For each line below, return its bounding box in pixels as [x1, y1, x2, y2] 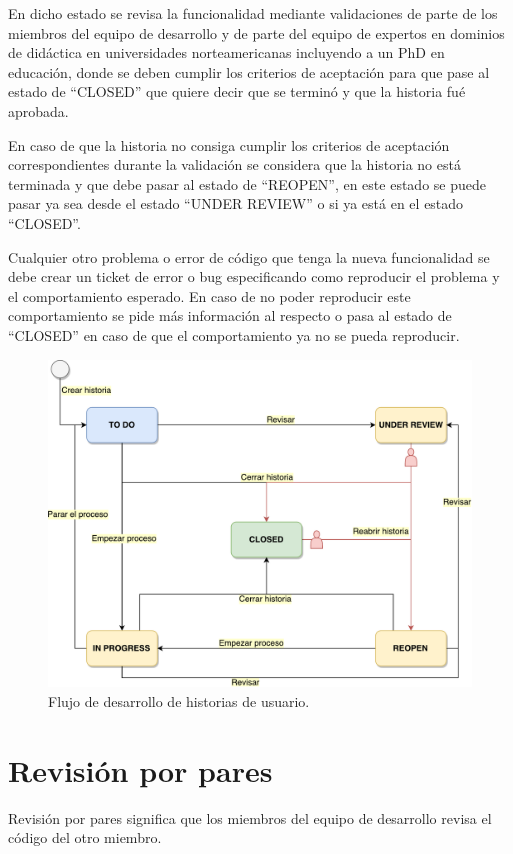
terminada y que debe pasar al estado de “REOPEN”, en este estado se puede [8, 173, 486, 194]
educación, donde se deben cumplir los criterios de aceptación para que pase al [8, 61, 490, 82]
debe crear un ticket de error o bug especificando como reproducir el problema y [8, 266, 500, 287]
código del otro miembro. [8, 827, 162, 848]
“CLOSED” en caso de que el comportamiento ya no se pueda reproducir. [8, 324, 460, 345]
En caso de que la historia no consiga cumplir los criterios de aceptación [8, 134, 450, 155]
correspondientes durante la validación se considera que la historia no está [8, 154, 461, 175]
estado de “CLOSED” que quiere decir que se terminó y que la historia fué [8, 81, 466, 102]
